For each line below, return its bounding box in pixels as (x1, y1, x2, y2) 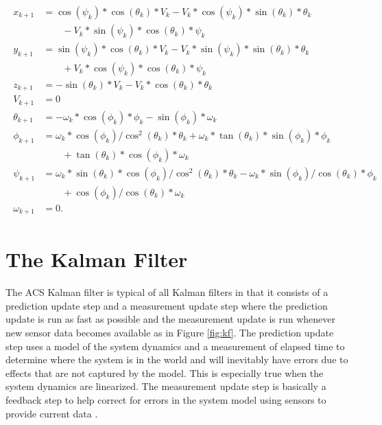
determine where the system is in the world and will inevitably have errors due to (5, 352, 348, 367)
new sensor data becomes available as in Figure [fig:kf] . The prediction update (5, 325, 334, 340)
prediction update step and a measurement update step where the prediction (5, 298, 328, 312)
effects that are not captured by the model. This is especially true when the (5, 365, 324, 380)
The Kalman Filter (5, 245, 188, 273)
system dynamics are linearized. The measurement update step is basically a (5, 379, 326, 393)
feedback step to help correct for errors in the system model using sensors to (5, 393, 326, 407)
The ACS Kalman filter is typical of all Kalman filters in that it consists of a (5, 285, 329, 299)
